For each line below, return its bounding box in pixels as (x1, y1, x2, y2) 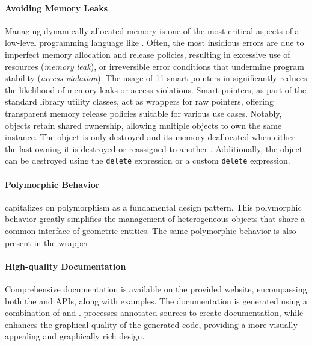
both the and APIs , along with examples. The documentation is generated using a (5, 294, 307, 307)
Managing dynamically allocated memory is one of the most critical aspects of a (5, 24, 299, 37)
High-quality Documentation (5, 259, 126, 272)
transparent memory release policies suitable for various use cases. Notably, (5, 107, 282, 119)
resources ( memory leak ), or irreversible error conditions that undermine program (5, 60, 304, 72)
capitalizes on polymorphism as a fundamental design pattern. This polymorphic (5, 200, 302, 213)
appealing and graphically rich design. (5, 330, 145, 342)
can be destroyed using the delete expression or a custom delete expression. (5, 154, 290, 167)
